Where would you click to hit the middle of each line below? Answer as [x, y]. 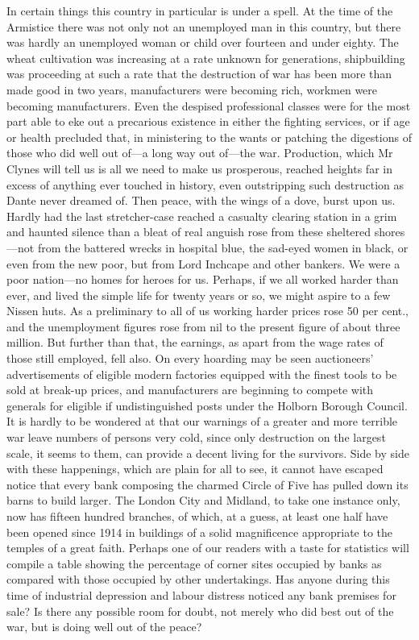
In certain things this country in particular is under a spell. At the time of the [200, 10]
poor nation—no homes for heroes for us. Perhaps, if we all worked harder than [203, 279]
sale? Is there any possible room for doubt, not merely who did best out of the [200, 611]
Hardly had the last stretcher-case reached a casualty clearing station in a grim [202, 216]
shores [390, 232]
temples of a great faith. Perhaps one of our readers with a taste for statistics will [208, 548]
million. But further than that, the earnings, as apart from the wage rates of [195, 342]
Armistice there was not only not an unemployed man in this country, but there [204, 26]
